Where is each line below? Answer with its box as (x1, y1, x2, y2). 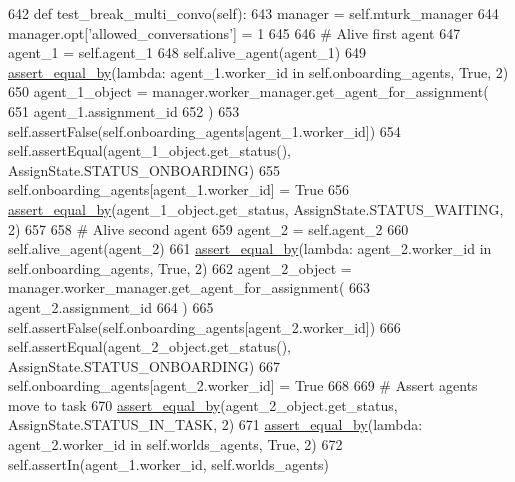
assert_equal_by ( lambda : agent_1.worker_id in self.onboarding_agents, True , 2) (8, 61, 509, 82)
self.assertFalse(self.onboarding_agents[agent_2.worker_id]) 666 (8, 316, 401, 337)
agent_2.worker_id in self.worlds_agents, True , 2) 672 (8, 434, 343, 455)
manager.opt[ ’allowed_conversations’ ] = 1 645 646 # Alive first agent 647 (8, 22, 461, 43)
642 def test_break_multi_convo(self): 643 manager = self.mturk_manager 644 (8, 3, 499, 23)
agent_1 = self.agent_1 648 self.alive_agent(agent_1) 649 (8, 42, 366, 63)
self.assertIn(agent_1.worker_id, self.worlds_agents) (8, 453, 330, 474)
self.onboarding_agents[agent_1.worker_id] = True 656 (8, 179, 350, 200)
